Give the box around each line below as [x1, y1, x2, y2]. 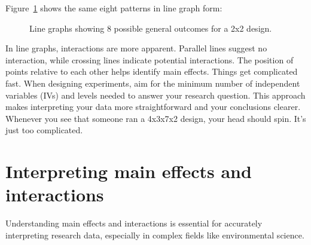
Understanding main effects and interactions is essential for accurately [5, 217, 263, 229]
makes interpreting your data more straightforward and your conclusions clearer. [5, 100, 301, 113]
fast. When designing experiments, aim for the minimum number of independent [5, 76, 300, 89]
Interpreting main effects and [5, 159, 252, 183]
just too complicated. [5, 124, 83, 136]
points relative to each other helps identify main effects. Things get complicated [5, 65, 298, 78]
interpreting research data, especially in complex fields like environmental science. [5, 228, 304, 241]
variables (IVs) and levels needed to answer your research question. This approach [5, 88, 306, 101]
